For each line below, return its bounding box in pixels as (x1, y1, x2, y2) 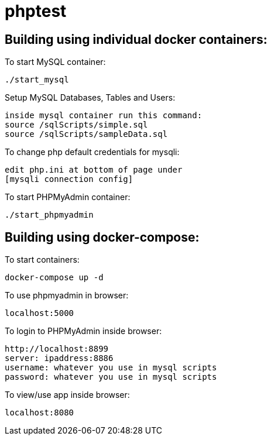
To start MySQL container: (5, 57, 106, 67)
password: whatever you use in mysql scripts (5, 372, 217, 382)
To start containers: (5, 255, 80, 265)
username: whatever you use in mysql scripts (5, 363, 217, 373)
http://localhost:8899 (5, 344, 109, 354)
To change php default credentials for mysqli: (5, 147, 180, 157)
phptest (5, 1, 67, 21)
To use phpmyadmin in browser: (5, 290, 129, 301)
